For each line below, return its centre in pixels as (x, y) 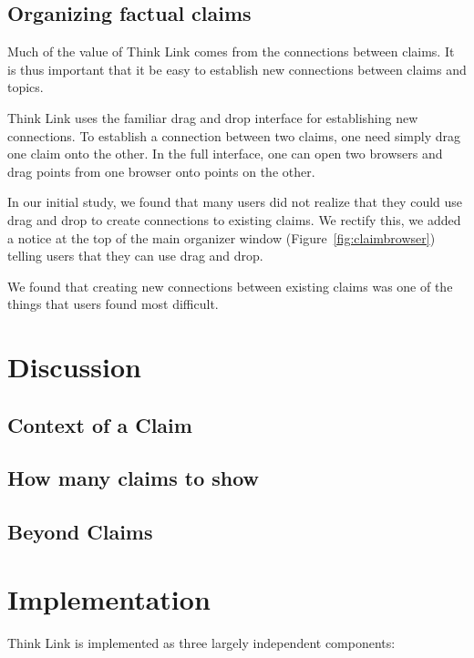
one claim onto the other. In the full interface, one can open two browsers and (225, 154)
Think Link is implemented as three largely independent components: (201, 642)
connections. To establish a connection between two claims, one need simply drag (234, 135)
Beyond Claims (80, 532)
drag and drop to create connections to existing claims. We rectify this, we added (234, 219)
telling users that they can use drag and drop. (135, 256)
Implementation (109, 598)
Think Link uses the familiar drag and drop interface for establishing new (213, 117)
